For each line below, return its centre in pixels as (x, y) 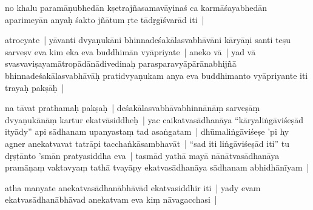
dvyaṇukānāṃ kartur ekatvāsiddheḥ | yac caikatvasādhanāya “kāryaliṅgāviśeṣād (154, 119)
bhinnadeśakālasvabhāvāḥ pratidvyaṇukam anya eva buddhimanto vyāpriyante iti (156, 75)
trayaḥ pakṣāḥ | (35, 87)
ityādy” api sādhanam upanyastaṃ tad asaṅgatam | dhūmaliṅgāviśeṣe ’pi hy (147, 131)
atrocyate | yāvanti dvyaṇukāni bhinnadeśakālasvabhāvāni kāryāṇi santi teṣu (148, 40)
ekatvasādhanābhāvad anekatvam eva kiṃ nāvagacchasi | (111, 199)
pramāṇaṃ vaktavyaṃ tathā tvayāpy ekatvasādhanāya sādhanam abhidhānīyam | (157, 167)
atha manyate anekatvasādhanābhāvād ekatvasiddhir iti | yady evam (133, 187)
